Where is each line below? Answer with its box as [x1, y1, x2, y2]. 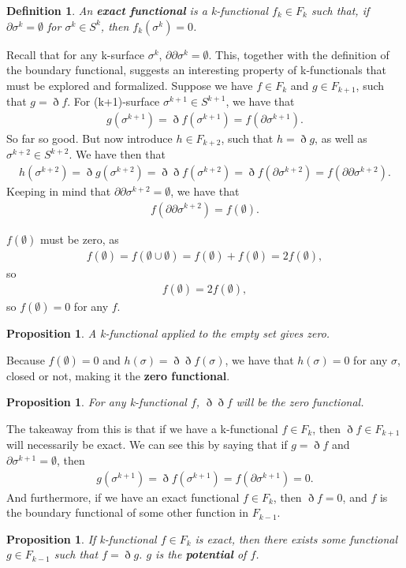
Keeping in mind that [6, 182, 111, 199]
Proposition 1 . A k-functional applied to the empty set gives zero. [6, 325, 330, 342]
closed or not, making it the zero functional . [6, 367, 230, 383]
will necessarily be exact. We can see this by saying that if [6, 436, 288, 453]
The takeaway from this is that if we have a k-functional [6, 420, 278, 436]
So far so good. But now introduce [6, 129, 173, 146]
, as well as [315, 129, 367, 146]
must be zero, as [40, 230, 119, 247]
